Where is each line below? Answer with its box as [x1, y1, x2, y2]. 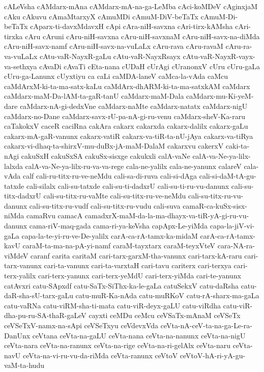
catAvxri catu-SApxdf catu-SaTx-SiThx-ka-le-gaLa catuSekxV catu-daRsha [4, 280, 239, 291]
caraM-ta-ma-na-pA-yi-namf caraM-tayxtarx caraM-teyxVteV [22, 240, 216, 251]
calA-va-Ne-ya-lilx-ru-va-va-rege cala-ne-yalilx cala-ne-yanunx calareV [25, 160, 242, 171]
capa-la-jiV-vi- [210, 220, 255, 231]
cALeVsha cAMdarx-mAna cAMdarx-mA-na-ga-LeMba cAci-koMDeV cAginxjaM [4, 1, 258, 11]
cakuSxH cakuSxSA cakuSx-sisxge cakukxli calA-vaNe [21, 150, 190, 161]
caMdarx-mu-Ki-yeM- [186, 91, 254, 101]
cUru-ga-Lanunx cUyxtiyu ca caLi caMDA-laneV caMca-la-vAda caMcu [4, 71, 228, 81]
